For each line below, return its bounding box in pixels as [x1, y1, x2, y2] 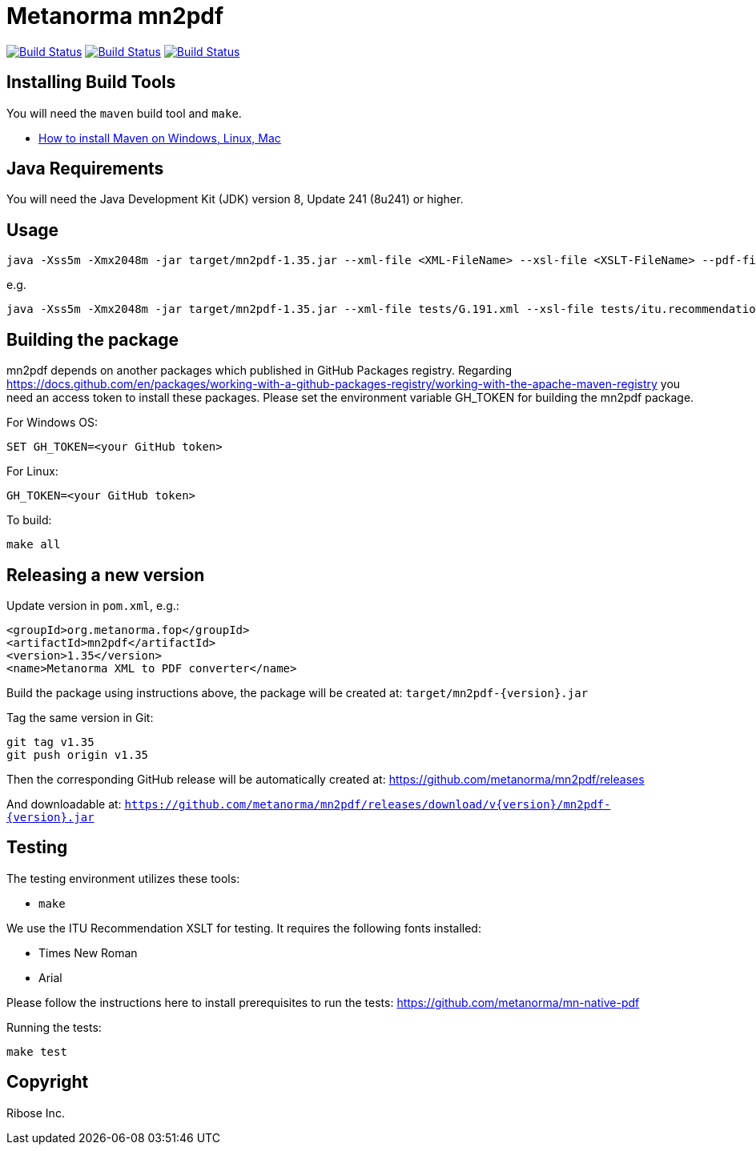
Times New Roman [38, 945, 138, 960]
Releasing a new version [6, 564, 205, 585]
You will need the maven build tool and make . [6, 106, 242, 120]
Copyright [6, 1072, 89, 1093]
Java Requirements [6, 158, 164, 179]
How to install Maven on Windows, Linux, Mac [38, 130, 281, 145]
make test [6, 1045, 67, 1058]
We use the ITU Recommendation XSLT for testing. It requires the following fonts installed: [6, 920, 481, 935]
